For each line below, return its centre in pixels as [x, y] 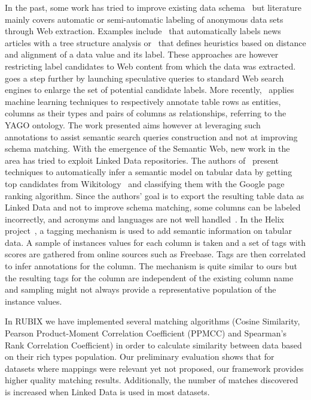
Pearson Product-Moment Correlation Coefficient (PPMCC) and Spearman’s [146, 333]
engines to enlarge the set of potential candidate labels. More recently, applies [150, 90]
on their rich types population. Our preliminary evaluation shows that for [140, 357]
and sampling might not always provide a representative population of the [141, 289]
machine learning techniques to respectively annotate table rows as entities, [143, 101]
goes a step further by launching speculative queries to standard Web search [144, 78]
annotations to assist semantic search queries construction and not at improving [151, 136]
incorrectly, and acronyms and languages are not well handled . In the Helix [145, 219]
